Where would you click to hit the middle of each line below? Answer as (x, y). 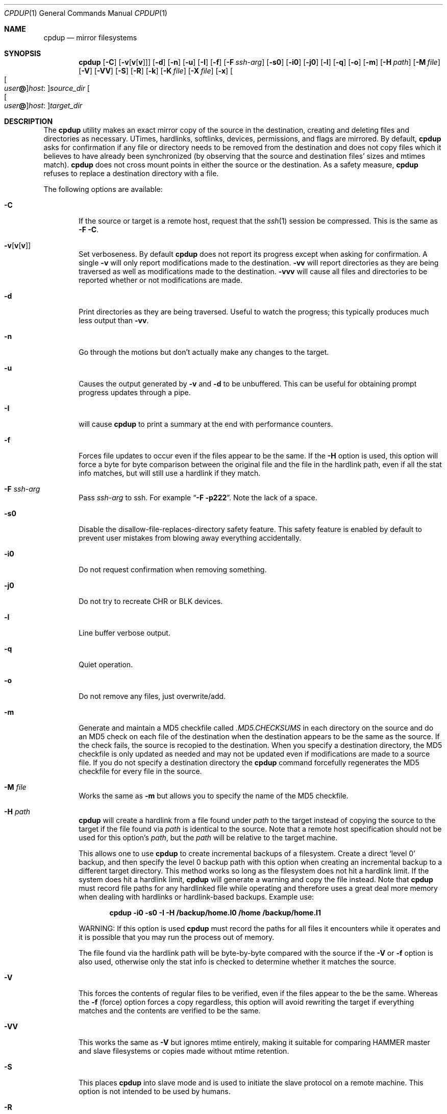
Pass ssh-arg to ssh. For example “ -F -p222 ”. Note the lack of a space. (198, 498)
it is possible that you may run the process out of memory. (177, 937)
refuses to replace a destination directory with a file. (131, 173)
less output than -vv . (114, 320)
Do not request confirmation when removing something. (173, 570)
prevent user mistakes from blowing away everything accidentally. (190, 538)
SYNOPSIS (23, 53)
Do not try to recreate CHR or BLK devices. (151, 601)
